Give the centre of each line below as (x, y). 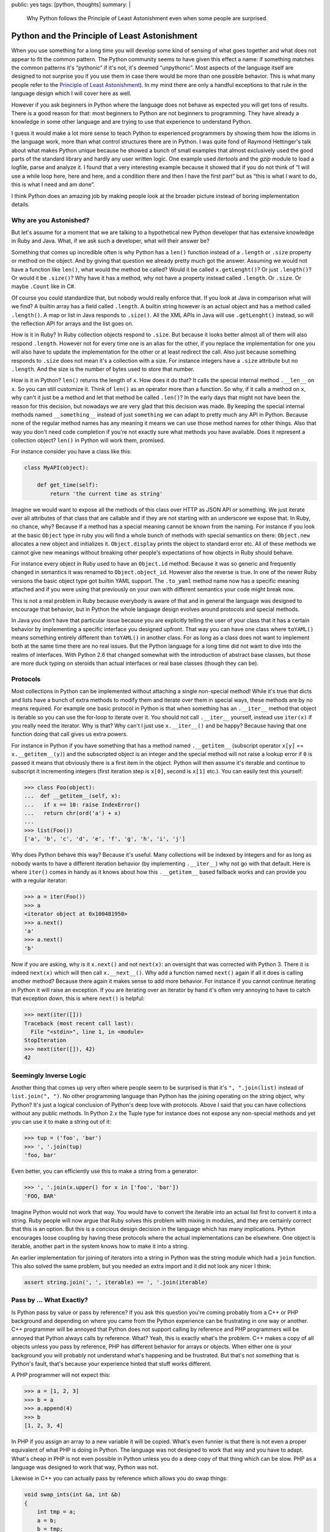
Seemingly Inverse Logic (49, 1075)
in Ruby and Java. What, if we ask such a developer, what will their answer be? (111, 241)
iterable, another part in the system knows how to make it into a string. (100, 1246)
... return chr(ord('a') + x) (73, 813)
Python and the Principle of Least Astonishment (105, 36)
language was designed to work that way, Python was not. (85, 1467)
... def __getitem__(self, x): (73, 796)
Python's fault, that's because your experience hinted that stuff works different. (112, 1364)
